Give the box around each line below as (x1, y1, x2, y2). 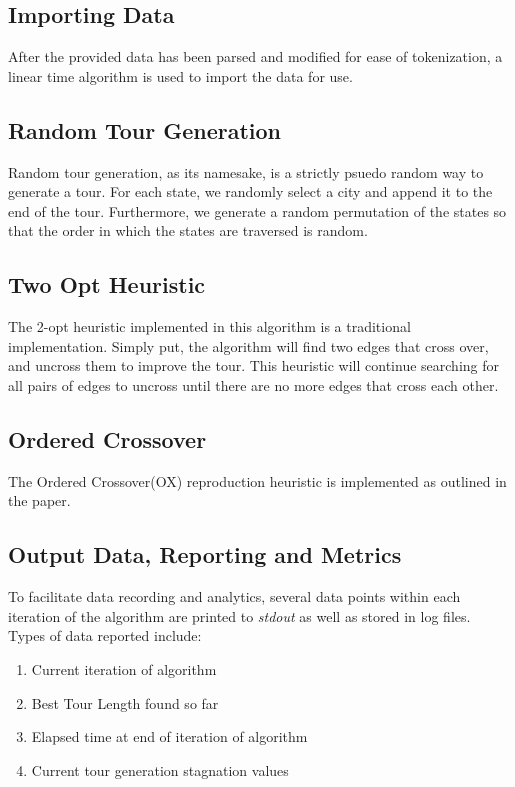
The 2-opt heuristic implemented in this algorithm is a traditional (8, 316, 411, 337)
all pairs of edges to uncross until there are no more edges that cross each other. (8, 374, 499, 395)
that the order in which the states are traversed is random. (8, 220, 368, 241)
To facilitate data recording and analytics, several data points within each (8, 586, 461, 607)
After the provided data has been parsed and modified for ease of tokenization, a (8, 46, 503, 67)
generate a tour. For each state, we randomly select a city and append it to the (8, 181, 493, 202)
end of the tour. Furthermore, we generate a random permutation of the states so (8, 200, 507, 221)
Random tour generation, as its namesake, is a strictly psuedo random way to (8, 161, 484, 182)
